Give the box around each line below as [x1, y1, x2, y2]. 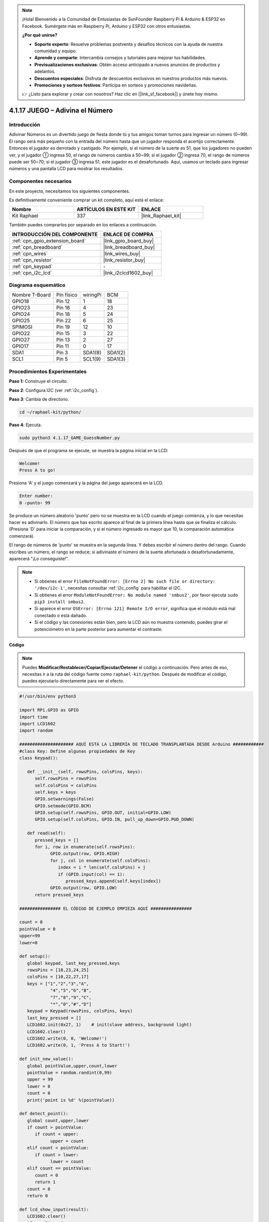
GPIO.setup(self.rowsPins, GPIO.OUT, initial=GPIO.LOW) [35, 810, 171, 816]
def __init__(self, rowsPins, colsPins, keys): [27, 769, 144, 774]
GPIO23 [12, 305, 30, 311]
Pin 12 [56, 298, 70, 305]
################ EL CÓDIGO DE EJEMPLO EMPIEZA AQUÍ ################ [19, 906, 192, 911]
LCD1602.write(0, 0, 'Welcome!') [27, 1035, 107, 1041]
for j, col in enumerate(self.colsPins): [50, 858, 151, 863]
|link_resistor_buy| [103, 257, 145, 263]
